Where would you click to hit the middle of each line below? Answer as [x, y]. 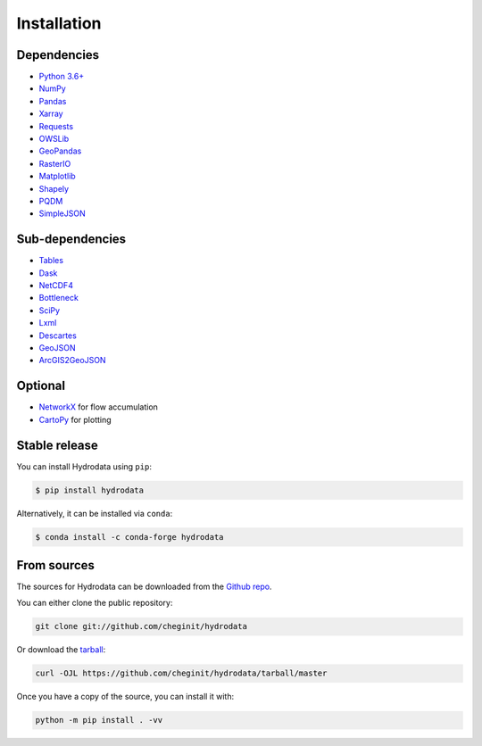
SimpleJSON [62, 213]
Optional [41, 386]
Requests [56, 126]
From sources [56, 565]
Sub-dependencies [71, 240]
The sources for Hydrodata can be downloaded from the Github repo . [144, 587]
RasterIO [55, 163]
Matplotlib [57, 176]
